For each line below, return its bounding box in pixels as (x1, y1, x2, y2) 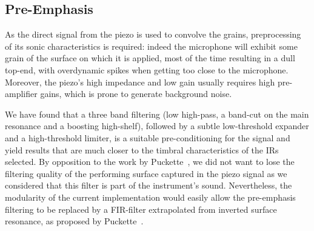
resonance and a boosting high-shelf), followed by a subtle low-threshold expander (5, 119, 309, 132)
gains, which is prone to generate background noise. (40, 87, 232, 100)
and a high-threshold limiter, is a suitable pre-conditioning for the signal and (5, 131, 290, 144)
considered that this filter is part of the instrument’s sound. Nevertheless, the (5, 179, 292, 192)
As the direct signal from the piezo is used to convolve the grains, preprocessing (5, 28, 301, 41)
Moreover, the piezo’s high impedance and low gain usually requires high (5, 75, 275, 88)
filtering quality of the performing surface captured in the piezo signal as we (5, 167, 287, 179)
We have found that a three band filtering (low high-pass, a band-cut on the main (5, 107, 309, 120)
